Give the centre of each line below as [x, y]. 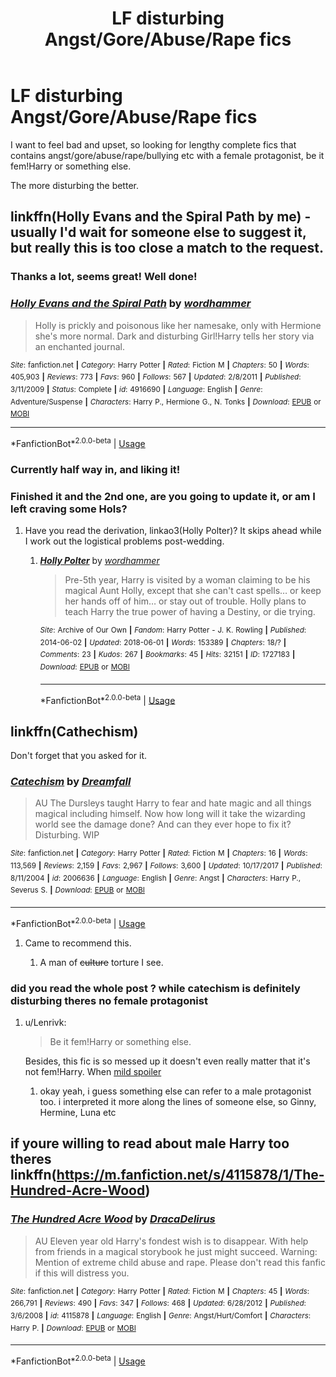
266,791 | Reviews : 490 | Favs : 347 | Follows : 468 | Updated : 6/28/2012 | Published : [158, 1303]
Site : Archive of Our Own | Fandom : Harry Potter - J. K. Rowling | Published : [173, 630]
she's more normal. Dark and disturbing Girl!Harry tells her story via [174, 336]
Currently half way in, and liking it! [95, 469]
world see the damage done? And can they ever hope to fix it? [163, 824]
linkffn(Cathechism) [74, 731]
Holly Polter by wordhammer [99, 561]
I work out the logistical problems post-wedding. [124, 541]
